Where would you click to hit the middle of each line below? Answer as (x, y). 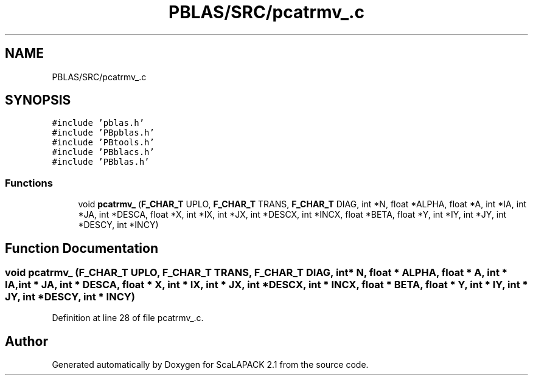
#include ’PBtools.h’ (103, 143)
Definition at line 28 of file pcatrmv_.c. (128, 318)
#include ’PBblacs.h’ (103, 152)
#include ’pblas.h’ (98, 123)
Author (26, 341)
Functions (29, 183)
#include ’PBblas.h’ (101, 162)
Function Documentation (82, 248)
